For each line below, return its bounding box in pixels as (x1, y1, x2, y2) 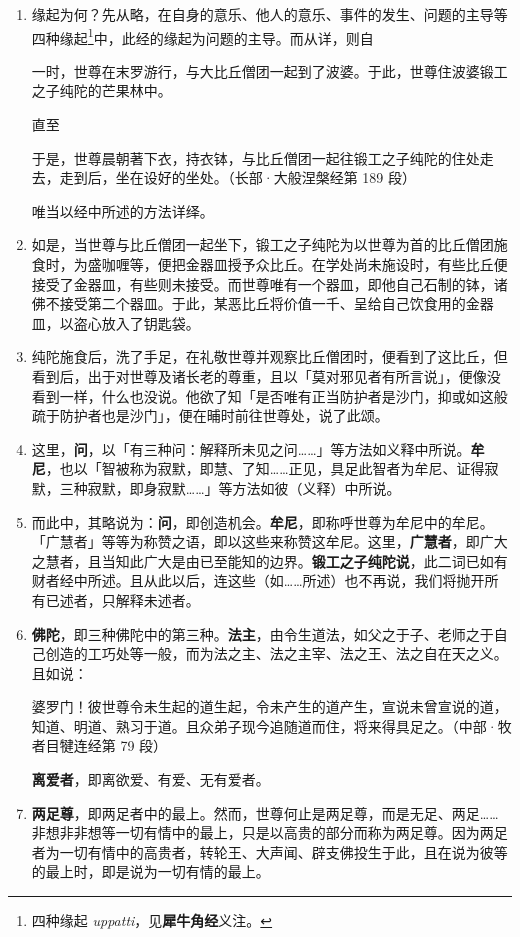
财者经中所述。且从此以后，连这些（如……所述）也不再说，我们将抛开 (31, 570, 485, 591)
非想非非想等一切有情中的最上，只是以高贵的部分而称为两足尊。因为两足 (31, 822, 508, 843)
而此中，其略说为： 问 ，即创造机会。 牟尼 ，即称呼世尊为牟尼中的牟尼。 (31, 511, 494, 532)
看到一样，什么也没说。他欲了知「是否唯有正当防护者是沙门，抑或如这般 (31, 385, 508, 406)
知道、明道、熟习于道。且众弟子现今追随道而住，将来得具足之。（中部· (31, 715, 498, 736)
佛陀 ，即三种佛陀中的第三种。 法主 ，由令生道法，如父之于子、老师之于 (31, 623, 494, 644)
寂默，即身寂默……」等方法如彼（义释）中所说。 (87, 477, 401, 498)
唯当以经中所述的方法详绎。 (31, 200, 214, 221)
